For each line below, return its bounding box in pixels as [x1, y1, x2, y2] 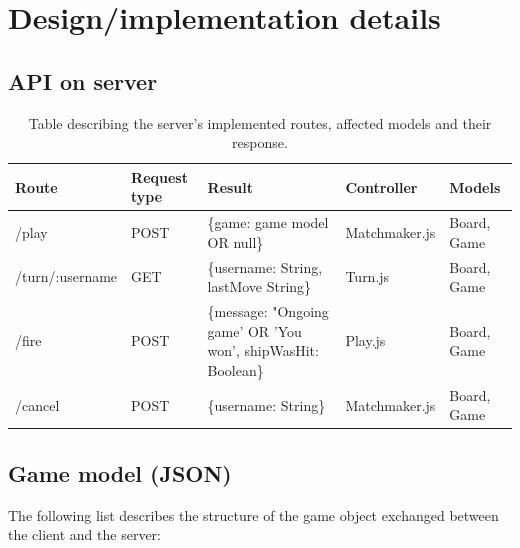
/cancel [15, 394, 60, 415]
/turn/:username [15, 266, 118, 287]
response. [232, 132, 288, 153]
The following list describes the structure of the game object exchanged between [8, 504, 499, 525]
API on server [8, 65, 158, 96]
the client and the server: [8, 524, 161, 545]
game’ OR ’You [207, 320, 302, 341]
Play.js [345, 330, 386, 351]
